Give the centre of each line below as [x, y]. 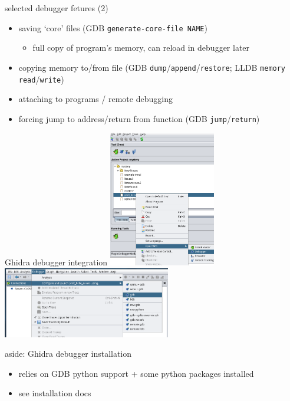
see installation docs [55, 393]
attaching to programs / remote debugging [95, 99]
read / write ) [41, 79]
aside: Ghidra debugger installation [68, 354]
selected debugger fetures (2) [57, 8]
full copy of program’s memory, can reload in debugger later [141, 47]
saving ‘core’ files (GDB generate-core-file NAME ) [113, 27]
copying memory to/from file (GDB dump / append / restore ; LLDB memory [152, 67]
